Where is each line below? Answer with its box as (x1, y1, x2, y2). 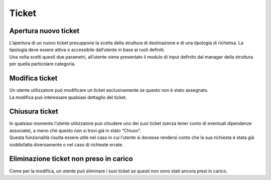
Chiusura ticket (9, 107, 59, 116)
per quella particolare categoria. (9, 61, 76, 67)
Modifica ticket (9, 74, 58, 83)
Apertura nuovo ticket (9, 27, 80, 35)
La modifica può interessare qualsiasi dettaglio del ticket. (9, 94, 127, 100)
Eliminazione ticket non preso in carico (9, 154, 133, 163)
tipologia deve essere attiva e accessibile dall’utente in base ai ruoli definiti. (9, 47, 165, 53)
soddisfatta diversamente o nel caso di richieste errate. (9, 141, 123, 147)
